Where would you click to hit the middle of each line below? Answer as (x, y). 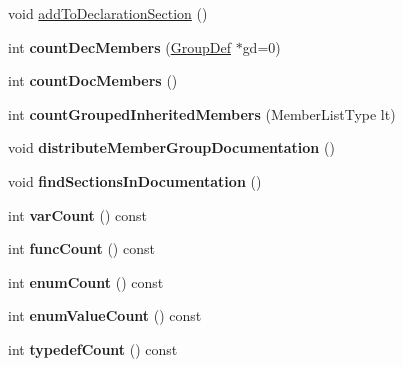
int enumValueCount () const (105, 315)
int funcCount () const (81, 248)
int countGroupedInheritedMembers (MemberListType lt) (202, 113)
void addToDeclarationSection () (108, 13)
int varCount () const (78, 214)
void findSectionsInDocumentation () (135, 180)
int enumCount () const (86, 281)
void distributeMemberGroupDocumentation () (171, 147)
